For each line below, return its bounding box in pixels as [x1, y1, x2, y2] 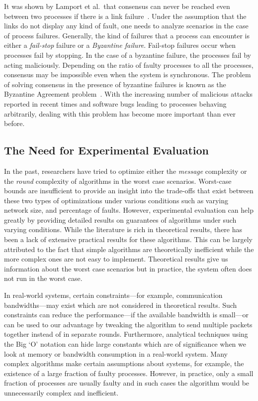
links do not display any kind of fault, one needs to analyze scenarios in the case [4, 20, 249, 31]
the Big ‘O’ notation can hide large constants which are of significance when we [4, 339, 246, 349]
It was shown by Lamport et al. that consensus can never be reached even [4, 1, 230, 11]
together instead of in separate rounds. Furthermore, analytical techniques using [4, 329, 248, 339]
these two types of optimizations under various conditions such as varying [4, 195, 228, 205]
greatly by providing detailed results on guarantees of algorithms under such [4, 214, 237, 225]
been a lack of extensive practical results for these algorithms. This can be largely [4, 234, 253, 245]
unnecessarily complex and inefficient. [4, 387, 119, 398]
